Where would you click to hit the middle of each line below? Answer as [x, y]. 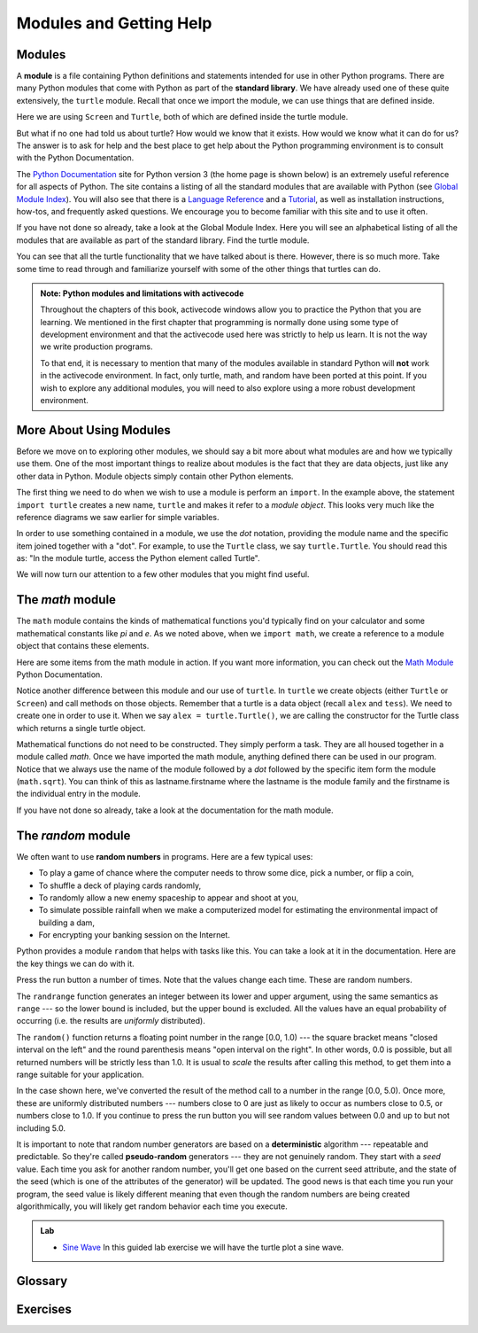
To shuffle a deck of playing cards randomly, [120, 885]
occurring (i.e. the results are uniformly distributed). [111, 1021]
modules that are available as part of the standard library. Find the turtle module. [163, 240]
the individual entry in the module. [78, 794]
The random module [73, 835]
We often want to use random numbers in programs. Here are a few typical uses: [165, 856]
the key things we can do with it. [75, 963]
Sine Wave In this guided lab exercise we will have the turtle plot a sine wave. [203, 1247]
